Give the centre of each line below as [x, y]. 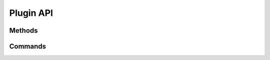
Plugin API [31, 13]
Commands [28, 46]
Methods [23, 30]
